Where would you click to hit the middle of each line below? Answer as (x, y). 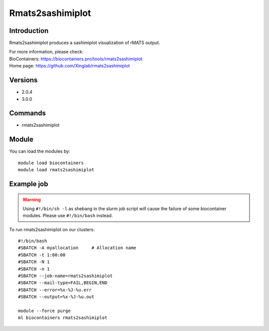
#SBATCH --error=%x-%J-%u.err (55, 290)
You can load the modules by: (40, 151)
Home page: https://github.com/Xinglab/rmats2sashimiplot (69, 66)
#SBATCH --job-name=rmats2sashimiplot (66, 276)
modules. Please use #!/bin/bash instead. (68, 216)
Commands (28, 113)
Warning (32, 199)
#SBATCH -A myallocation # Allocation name (77, 248)
